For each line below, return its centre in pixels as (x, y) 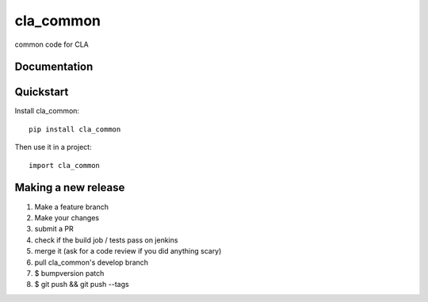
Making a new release (70, 187)
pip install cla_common (75, 129)
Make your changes (67, 217)
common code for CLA (52, 44)
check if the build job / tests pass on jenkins (106, 240)
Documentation (54, 67)
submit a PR (54, 229)
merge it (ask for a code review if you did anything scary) (128, 251)
